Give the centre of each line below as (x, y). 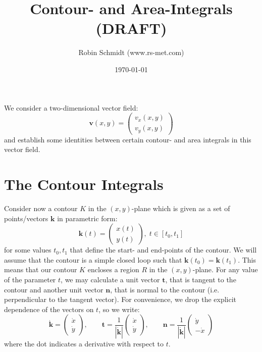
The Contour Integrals (84, 184)
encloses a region (113, 269)
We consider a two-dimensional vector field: (71, 107)
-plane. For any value (225, 269)
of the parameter (30, 279)
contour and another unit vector (54, 289)
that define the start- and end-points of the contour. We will (163, 250)
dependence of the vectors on (49, 309)
